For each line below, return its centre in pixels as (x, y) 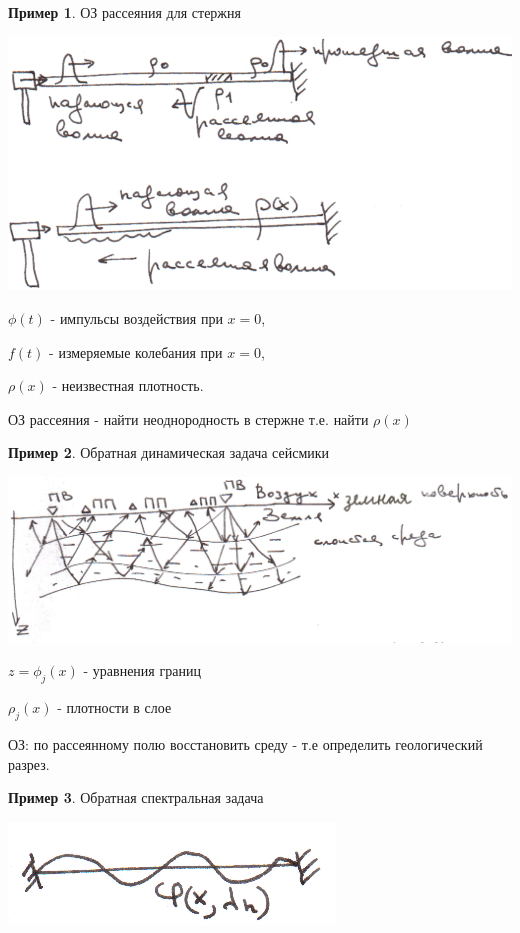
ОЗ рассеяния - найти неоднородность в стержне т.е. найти (188, 418)
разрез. (29, 763)
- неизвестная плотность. (128, 385)
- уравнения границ (142, 670)
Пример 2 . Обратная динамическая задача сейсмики (169, 452)
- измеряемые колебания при (136, 351)
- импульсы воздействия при (136, 318)
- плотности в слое (114, 707)
